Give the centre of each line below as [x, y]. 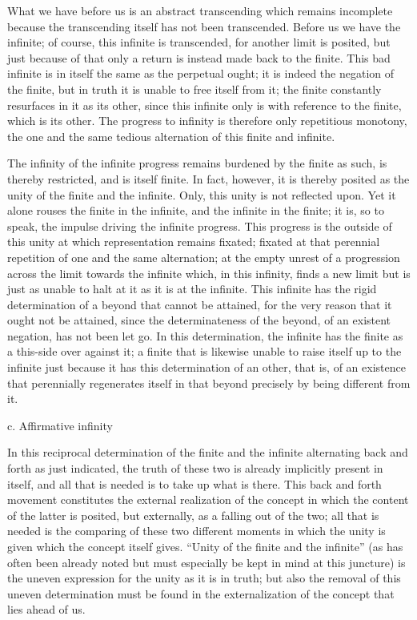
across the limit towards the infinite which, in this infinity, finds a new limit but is [209, 273]
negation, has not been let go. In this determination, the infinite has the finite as [205, 335]
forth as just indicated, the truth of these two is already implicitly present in [195, 468]
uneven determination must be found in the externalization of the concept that [201, 593]
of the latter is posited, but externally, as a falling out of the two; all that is [193, 515]
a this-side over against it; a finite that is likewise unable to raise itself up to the [204, 351]
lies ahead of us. [46, 609]
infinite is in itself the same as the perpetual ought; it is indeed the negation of [201, 73]
